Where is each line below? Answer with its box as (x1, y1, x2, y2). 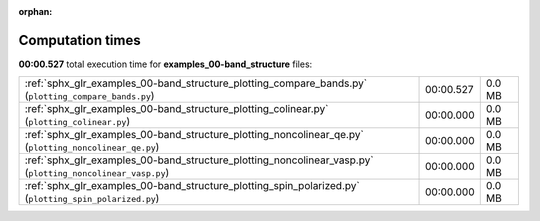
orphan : (18, 6, 53, 17)
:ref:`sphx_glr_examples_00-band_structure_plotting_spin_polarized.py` (24, 179, 360, 193)
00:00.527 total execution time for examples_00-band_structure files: (18, 58, 313, 70)
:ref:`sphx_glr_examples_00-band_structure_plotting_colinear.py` (24, 102, 329, 116)
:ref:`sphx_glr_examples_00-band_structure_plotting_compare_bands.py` (24, 76, 368, 90)
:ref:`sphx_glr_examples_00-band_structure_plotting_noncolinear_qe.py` (24, 128, 364, 142)
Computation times (18, 31, 141, 49)
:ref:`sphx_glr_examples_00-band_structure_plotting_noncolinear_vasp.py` (24, 153, 374, 167)
